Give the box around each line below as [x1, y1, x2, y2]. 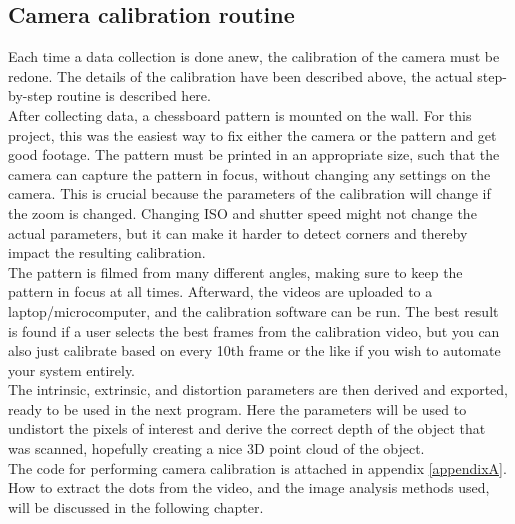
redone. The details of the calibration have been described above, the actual [8, 65, 473, 86]
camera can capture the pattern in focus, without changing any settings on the [8, 163, 491, 184]
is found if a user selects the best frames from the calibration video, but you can [8, 320, 500, 341]
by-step [8, 85, 53, 106]
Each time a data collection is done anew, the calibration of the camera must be [8, 46, 500, 67]
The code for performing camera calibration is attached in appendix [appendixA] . [8, 457, 507, 478]
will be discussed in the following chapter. [8, 496, 264, 517]
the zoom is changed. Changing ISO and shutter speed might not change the [8, 202, 477, 223]
